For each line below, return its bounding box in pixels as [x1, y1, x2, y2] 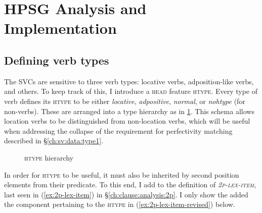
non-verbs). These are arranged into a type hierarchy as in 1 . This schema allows [4, 105, 254, 116]
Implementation [4, 18, 117, 38]
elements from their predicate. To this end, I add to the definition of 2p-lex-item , [4, 179, 256, 190]
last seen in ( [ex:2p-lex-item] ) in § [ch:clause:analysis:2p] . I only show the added [4, 189, 248, 199]
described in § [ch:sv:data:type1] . [4, 135, 104, 146]
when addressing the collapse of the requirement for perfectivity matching [4, 125, 233, 136]
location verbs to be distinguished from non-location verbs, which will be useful [4, 116, 250, 126]
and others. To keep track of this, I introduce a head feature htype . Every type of [4, 86, 258, 96]
